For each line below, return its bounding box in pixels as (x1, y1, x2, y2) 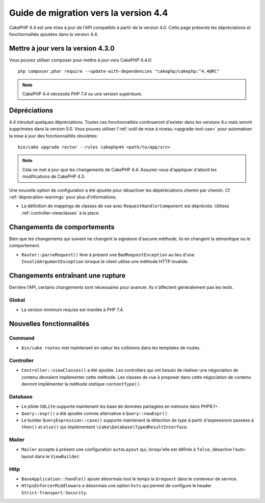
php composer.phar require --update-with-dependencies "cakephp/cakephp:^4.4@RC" (18, 69, 220, 74)
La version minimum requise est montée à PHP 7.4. (21, 307, 124, 312)
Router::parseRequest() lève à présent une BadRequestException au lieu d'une (21, 251, 195, 257)
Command (9, 335, 34, 341)
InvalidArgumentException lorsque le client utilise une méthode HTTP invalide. (21, 258, 189, 264)
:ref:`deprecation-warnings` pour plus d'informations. (9, 194, 117, 200)
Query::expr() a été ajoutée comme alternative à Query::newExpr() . (21, 410, 169, 416)
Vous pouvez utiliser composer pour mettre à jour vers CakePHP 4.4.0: (9, 57, 152, 63)
